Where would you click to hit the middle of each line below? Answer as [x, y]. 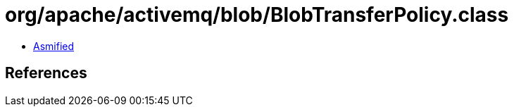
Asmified [54, 46]
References [46, 73]
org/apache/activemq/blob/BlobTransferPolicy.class [257, 15]
